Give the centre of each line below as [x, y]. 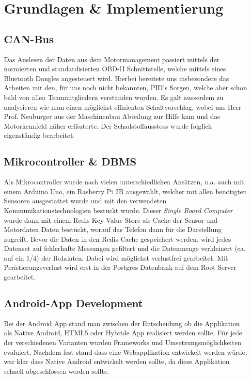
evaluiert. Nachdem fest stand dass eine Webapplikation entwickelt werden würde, [125, 352]
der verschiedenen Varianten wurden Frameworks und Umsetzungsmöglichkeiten [123, 342]
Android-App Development [73, 303]
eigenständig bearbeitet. [39, 135]
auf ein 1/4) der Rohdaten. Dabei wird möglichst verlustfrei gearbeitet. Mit [116, 257]
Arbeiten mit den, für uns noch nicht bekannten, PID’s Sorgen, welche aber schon [125, 88]
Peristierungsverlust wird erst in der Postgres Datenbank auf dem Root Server [120, 267]
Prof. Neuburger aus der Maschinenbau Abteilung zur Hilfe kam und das [112, 116]
